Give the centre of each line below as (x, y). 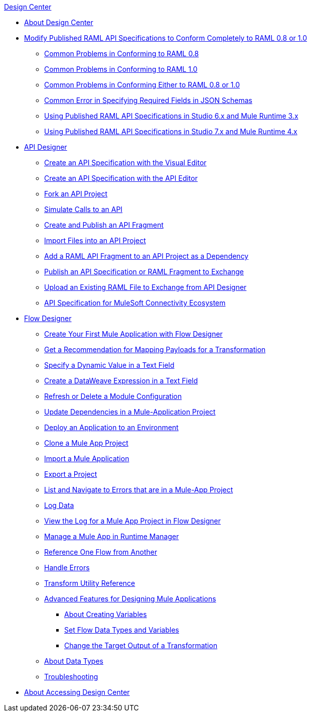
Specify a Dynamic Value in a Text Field (109, 365)
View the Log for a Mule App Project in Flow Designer (133, 521)
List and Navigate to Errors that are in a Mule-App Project (139, 490)
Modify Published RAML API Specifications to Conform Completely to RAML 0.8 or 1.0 (166, 38)
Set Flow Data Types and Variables (122, 630)
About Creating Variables (106, 614)
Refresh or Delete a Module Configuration (113, 396)
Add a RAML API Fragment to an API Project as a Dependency (146, 256)
